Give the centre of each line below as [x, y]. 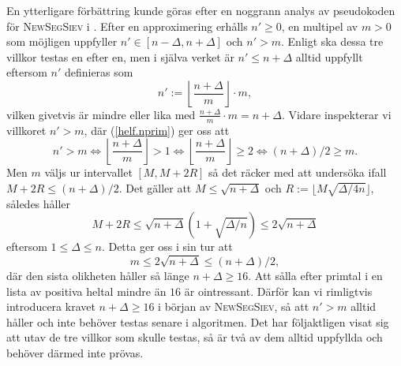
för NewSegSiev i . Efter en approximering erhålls [127, 26]
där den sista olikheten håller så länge [98, 276]
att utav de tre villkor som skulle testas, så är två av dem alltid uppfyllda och [195, 337]
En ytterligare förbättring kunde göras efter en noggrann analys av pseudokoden [201, 10]
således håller [39, 203]
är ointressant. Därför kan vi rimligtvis [278, 291]
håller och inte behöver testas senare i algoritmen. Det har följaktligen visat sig [198, 321]
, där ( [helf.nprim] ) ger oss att [157, 130]
